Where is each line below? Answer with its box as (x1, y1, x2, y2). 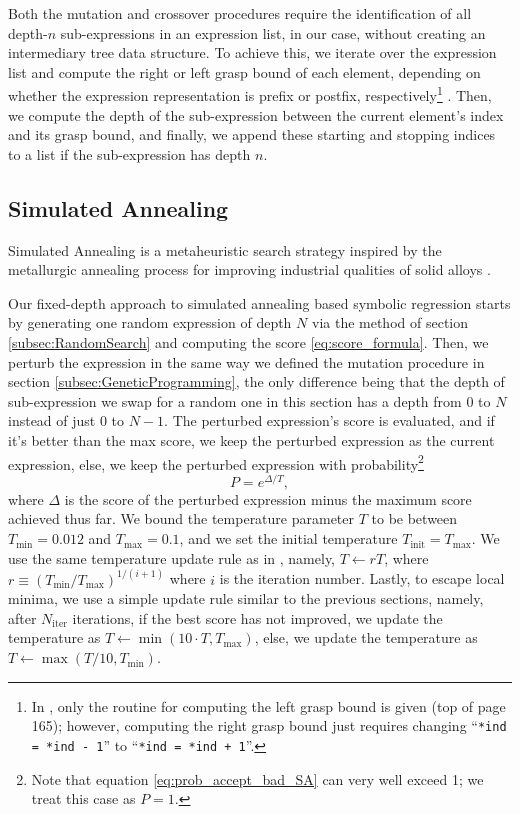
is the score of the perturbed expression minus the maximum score (64, 488, 472, 509)
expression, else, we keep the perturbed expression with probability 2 (8, 450, 424, 474)
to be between (371, 508, 458, 529)
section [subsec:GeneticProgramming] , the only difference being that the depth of (8, 371, 505, 392)
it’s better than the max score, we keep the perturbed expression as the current (8, 429, 495, 450)
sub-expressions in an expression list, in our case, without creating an (60, 22, 486, 43)
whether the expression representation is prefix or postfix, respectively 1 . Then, (8, 82, 492, 106)
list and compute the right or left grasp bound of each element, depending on (8, 61, 481, 82)
